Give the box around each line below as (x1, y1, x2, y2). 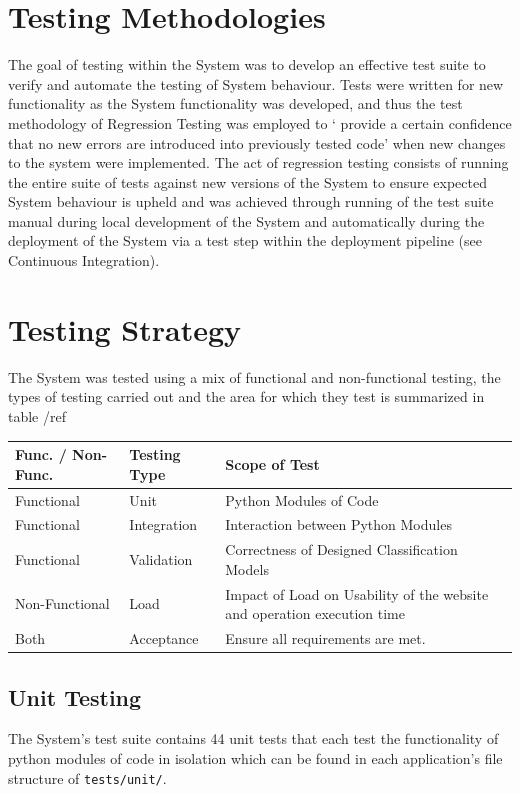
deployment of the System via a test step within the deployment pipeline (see (8, 230, 482, 251)
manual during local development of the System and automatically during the (8, 210, 485, 231)
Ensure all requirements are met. (225, 628, 426, 649)
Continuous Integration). (8, 250, 160, 271)
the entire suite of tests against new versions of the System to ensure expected (8, 171, 487, 192)
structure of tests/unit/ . (8, 767, 167, 788)
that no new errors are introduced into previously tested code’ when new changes (8, 132, 506, 153)
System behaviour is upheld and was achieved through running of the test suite (8, 191, 494, 212)
